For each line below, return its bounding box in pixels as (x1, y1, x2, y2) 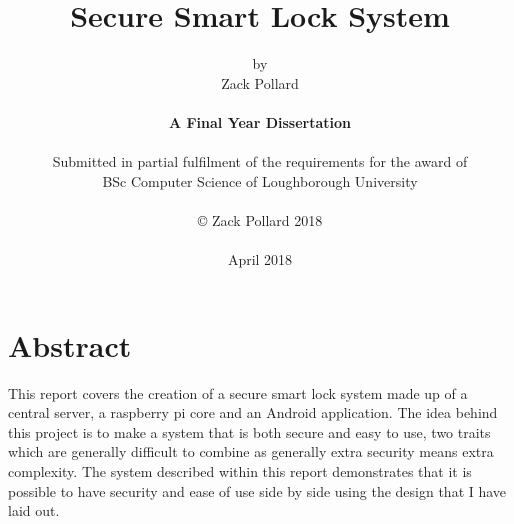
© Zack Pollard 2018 (197, 209, 323, 230)
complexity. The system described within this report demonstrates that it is (8, 460, 472, 481)
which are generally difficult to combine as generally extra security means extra (8, 441, 494, 462)
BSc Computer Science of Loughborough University (102, 170, 418, 191)
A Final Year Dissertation (168, 111, 352, 132)
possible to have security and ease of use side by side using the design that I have (8, 480, 507, 501)
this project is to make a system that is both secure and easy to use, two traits (8, 421, 491, 442)
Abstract (8, 324, 132, 365)
